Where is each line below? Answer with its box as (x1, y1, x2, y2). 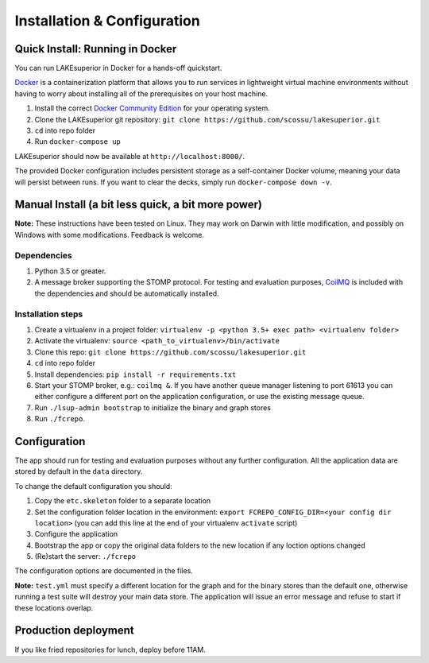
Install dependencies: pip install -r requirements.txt (34, 370, 237, 379)
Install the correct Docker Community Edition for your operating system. (34, 103, 270, 113)
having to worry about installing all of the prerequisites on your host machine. (14, 88, 269, 99)
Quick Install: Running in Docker (14, 42, 177, 56)
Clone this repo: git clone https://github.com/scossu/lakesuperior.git (34, 347, 307, 357)
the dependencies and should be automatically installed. (34, 289, 219, 298)
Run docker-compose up (34, 137, 121, 146)
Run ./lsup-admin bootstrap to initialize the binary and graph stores (34, 402, 272, 413)
